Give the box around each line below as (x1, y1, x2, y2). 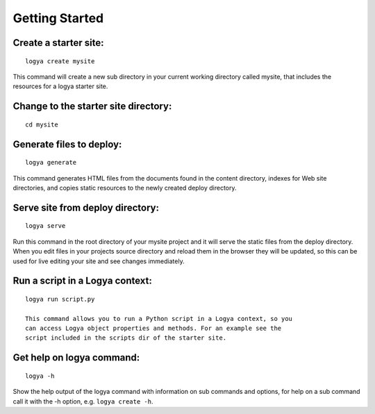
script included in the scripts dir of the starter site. (25, 334, 227, 342)
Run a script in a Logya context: (12, 275, 153, 287)
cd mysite (25, 120, 58, 129)
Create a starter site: (12, 37, 104, 49)
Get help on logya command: (12, 351, 140, 364)
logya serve (25, 222, 66, 230)
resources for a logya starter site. (12, 82, 108, 90)
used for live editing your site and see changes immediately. (12, 257, 185, 265)
